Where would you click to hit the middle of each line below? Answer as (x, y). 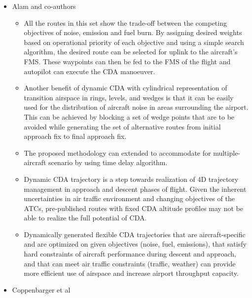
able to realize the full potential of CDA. (85, 218)
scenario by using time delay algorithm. (108, 162)
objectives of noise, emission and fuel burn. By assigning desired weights (133, 32)
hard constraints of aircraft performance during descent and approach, (130, 254)
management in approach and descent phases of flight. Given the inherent (135, 189)
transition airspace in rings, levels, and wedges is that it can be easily (129, 97)
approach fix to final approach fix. (75, 136)
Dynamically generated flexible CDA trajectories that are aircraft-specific (135, 234)
